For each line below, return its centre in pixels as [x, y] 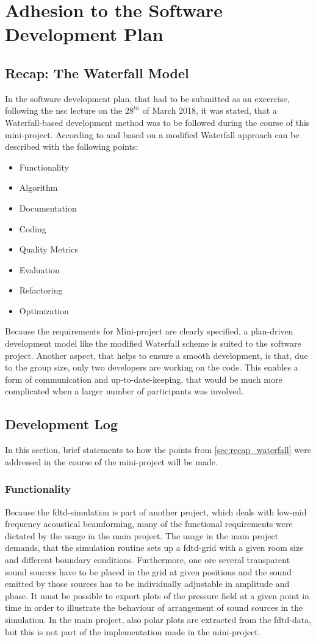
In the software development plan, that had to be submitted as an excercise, [147, 98]
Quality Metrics [48, 249]
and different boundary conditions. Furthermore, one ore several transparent [148, 560]
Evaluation [39, 269]
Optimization [44, 310]
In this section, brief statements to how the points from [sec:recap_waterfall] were [158, 450]
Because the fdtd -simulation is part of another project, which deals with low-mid [156, 511]
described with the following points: [72, 146]
